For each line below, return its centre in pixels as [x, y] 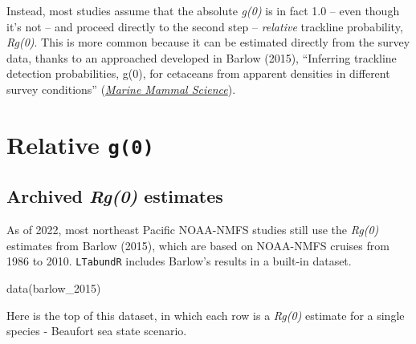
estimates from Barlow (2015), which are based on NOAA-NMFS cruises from [198, 245]
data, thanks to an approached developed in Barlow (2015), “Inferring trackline [202, 57]
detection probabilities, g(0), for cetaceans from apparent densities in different [198, 73]
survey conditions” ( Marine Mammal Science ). [121, 89]
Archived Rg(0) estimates [115, 196]
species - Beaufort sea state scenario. [97, 331]
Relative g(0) [80, 144]
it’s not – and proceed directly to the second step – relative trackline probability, [205, 26]
